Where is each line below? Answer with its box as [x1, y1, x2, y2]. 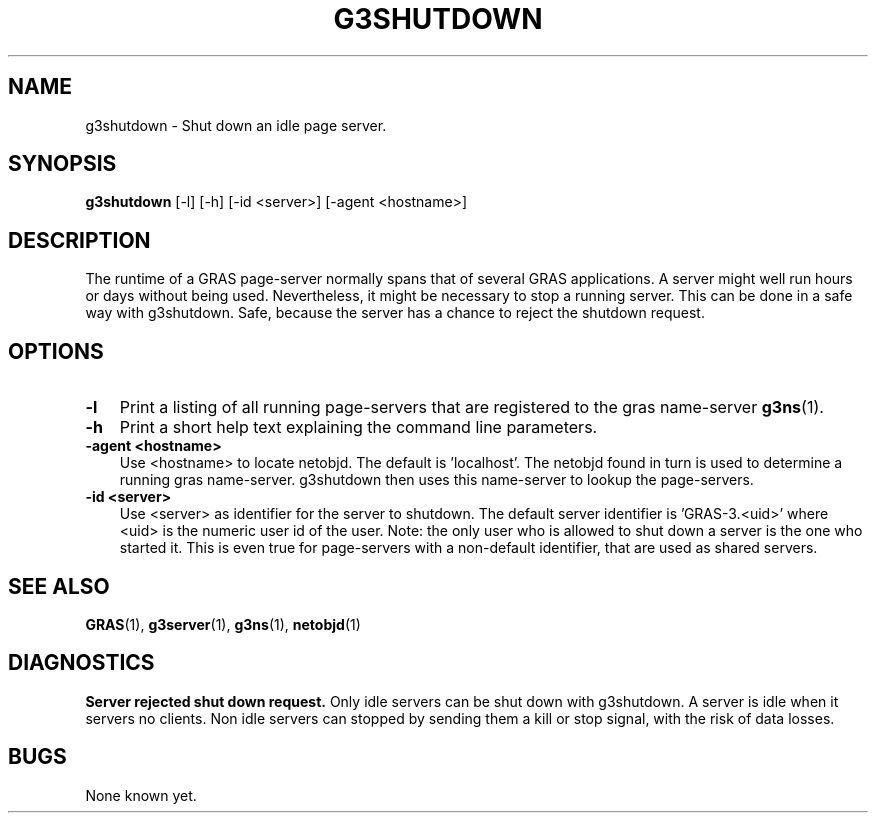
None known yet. [85, 786, 197, 804]
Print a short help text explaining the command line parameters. [119, 417, 598, 438]
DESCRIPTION [8, 227, 151, 253]
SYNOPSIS [8, 151, 117, 177]
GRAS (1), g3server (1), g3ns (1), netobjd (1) [85, 615, 361, 633]
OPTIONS [8, 338, 104, 364]
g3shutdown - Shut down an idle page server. [85, 116, 387, 134]
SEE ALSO [8, 573, 110, 599]
